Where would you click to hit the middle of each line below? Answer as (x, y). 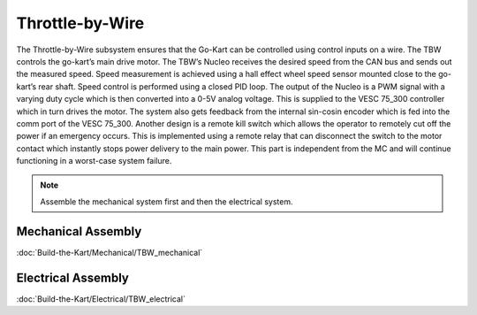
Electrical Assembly (73, 277)
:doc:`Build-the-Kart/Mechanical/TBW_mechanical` (110, 252)
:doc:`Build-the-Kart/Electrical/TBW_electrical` (101, 299)
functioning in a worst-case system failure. (94, 161)
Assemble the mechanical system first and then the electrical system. (167, 201)
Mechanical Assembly (79, 231)
